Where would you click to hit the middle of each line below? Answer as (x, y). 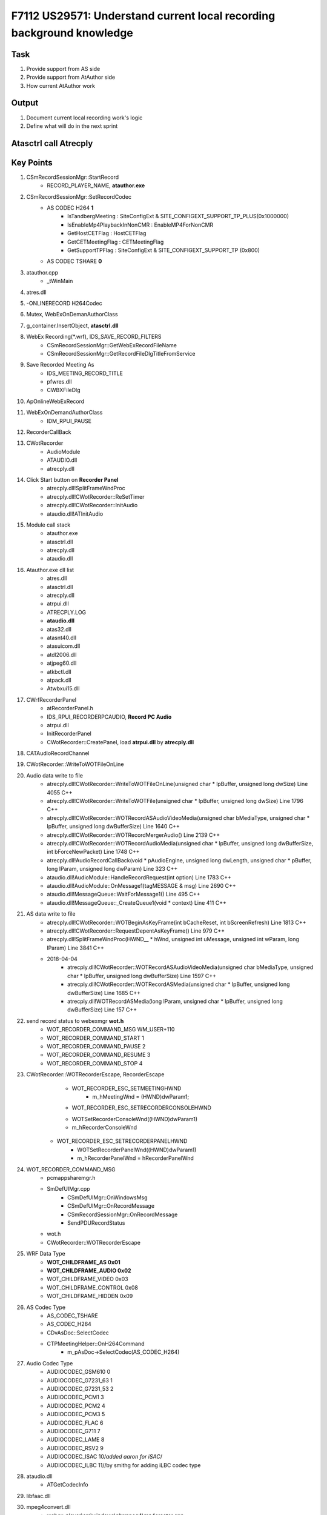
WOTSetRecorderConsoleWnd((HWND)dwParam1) (135, 1119)
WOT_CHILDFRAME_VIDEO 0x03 (88, 1279)
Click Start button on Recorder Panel (72, 479)
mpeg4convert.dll (48, 1507)
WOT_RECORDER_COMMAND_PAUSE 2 (96, 1046)
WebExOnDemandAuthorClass (64, 413)
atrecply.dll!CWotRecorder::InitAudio (92, 505)
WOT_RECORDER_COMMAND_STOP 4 (95, 1063)
